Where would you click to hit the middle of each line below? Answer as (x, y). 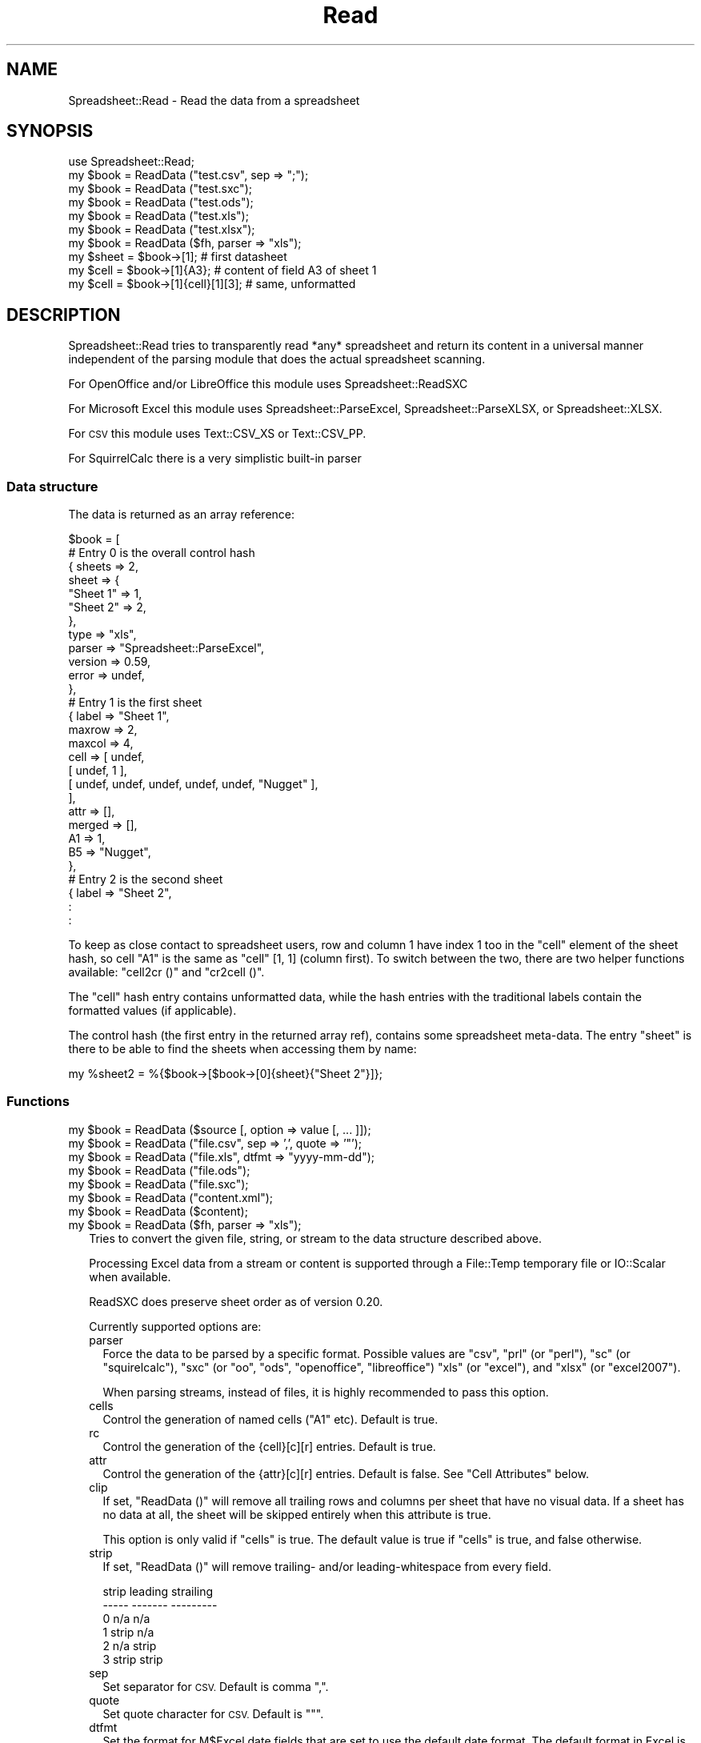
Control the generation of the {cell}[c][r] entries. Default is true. (269, 1446)
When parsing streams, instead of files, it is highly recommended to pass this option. (326, 1392)
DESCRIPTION (64, 315)
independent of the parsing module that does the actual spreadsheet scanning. (277, 359)
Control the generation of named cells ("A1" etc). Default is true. (270, 1419)
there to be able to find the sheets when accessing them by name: (242, 1049)
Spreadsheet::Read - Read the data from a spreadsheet (214, 100)
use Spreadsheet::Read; (131, 162)
